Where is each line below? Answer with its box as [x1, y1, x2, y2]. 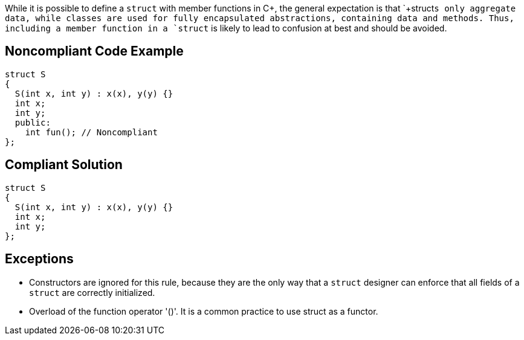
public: [15, 117, 51, 127]
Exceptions [5, 251, 74, 267]
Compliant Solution [5, 157, 123, 173]
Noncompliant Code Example [5, 43, 184, 59]
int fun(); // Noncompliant [25, 127, 158, 137]
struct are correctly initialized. [29, 287, 155, 298]
